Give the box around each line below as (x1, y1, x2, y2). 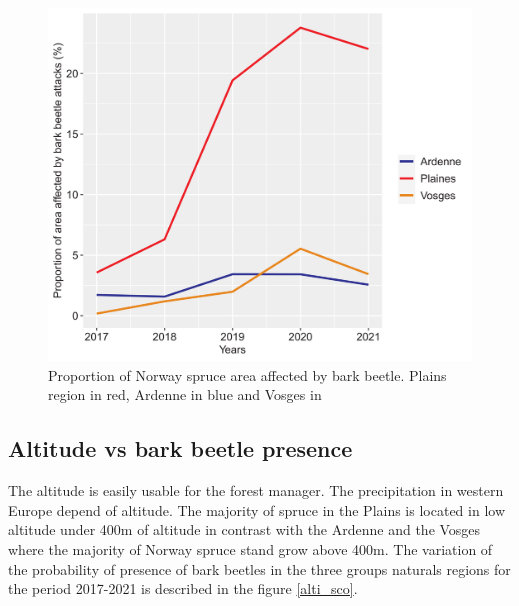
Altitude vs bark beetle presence (8, 433, 353, 464)
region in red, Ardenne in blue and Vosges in (48, 384, 322, 405)
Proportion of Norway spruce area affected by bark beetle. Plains (48, 364, 447, 385)
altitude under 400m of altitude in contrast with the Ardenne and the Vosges (8, 519, 481, 540)
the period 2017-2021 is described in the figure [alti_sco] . (8, 578, 358, 599)
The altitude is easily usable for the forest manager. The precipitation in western (8, 480, 504, 501)
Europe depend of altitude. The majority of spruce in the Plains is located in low (8, 499, 505, 520)
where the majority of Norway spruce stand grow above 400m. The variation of (8, 538, 493, 559)
